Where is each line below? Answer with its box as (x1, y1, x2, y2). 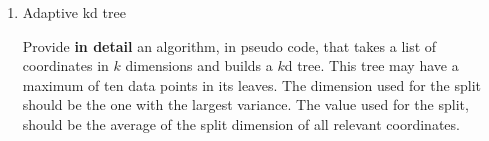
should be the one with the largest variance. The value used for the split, (22, 94, 469, 115)
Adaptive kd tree (22, 2, 126, 22)
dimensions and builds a (125, 55, 273, 76)
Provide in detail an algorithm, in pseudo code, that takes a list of (22, 35, 437, 56)
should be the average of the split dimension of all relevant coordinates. (22, 113, 460, 134)
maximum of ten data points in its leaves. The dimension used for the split (22, 74, 482, 95)
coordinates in (22, 55, 109, 76)
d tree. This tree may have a (284, 55, 459, 76)
